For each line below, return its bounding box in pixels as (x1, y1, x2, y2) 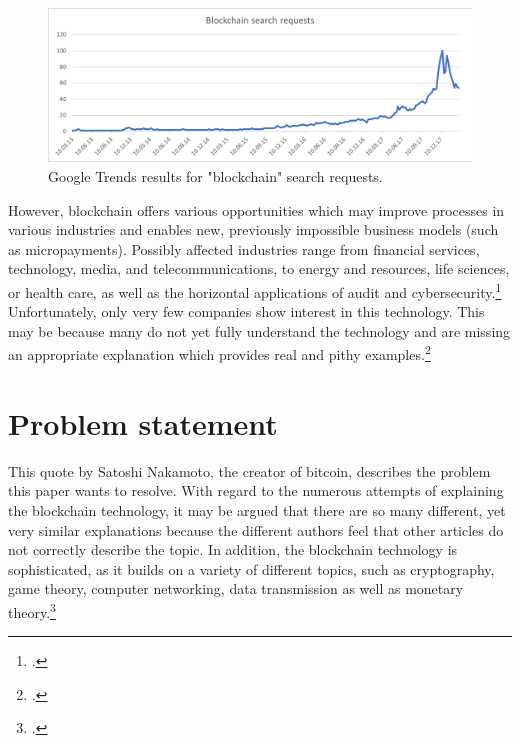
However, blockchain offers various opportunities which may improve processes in (8, 199, 505, 220)
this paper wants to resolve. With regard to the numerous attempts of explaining (8, 480, 504, 501)
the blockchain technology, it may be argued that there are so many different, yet (8, 500, 506, 520)
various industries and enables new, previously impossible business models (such (8, 219, 499, 240)
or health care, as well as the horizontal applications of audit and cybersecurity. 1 (8, 279, 502, 302)
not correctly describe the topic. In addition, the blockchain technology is (8, 539, 458, 560)
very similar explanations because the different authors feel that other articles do (8, 519, 504, 540)
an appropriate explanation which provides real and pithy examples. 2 (8, 341, 431, 365)
